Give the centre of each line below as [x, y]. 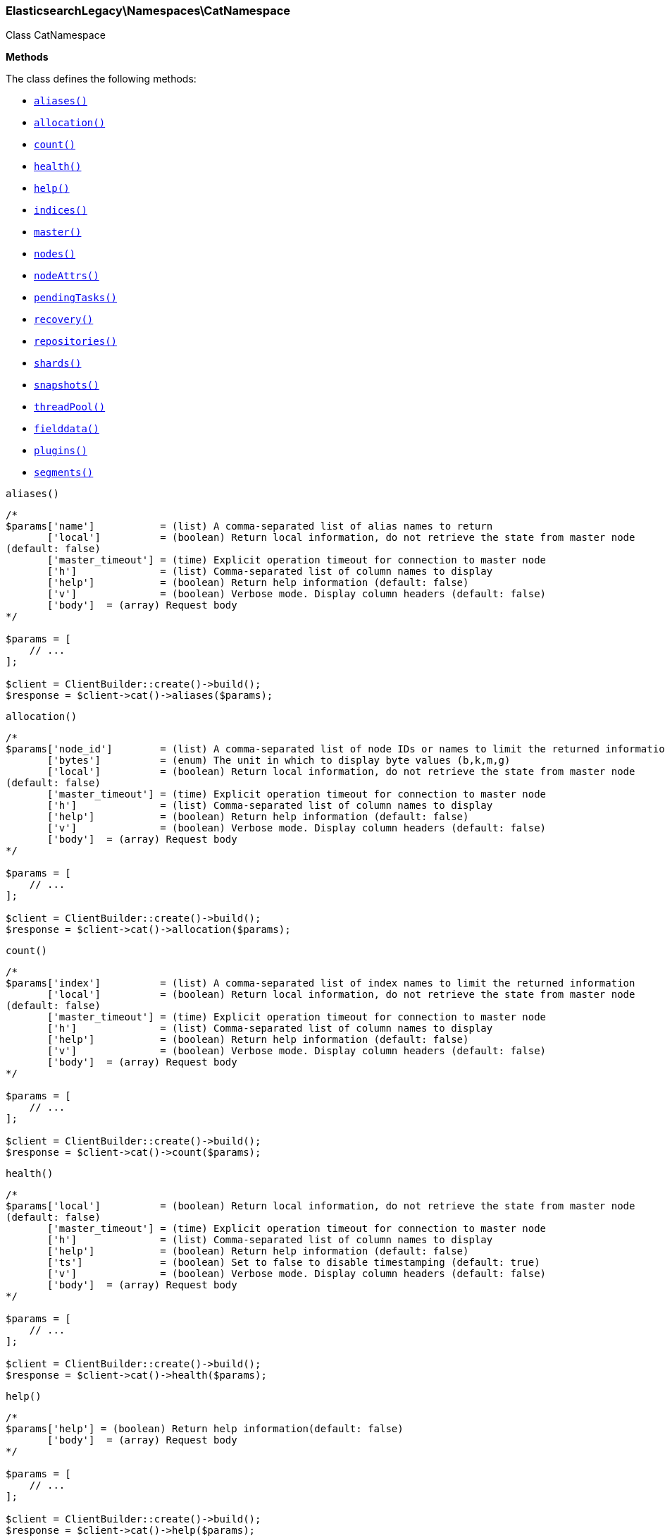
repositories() [76, 342]
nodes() [55, 254]
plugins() [61, 451]
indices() [61, 210]
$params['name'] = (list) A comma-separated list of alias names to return [249, 526]
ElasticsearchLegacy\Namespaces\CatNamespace [148, 11]
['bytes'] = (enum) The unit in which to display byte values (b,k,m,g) [279, 761]
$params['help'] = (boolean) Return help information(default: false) [205, 1429]
